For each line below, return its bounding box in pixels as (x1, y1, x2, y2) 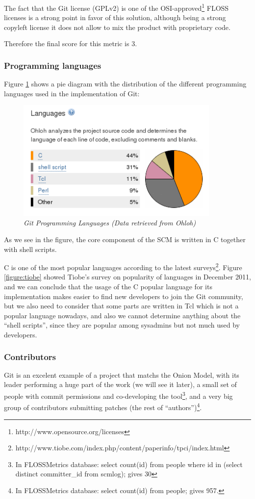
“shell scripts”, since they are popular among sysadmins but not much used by (4, 320, 240, 330)
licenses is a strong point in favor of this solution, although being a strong (4, 12, 226, 23)
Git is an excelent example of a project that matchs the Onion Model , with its (4, 369, 239, 380)
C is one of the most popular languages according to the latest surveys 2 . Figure (4, 261, 242, 272)
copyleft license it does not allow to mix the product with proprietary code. (4, 22, 230, 32)
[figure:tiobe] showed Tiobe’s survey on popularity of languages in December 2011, (4, 272, 251, 282)
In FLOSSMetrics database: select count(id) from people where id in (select (15, 459, 243, 469)
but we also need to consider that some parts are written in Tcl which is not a (4, 301, 239, 311)
